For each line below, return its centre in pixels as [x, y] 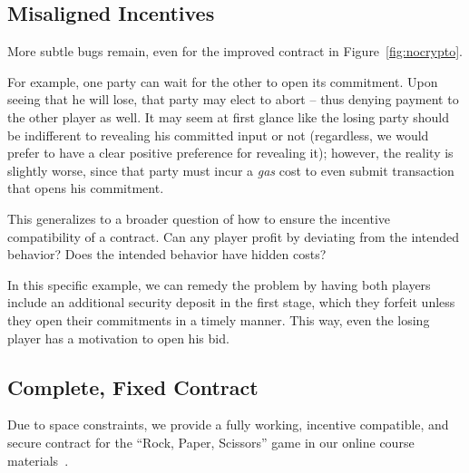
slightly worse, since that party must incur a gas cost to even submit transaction [231, 170]
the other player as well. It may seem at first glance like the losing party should [228, 116]
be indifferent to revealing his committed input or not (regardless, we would [218, 135]
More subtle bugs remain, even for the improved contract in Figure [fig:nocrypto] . [235, 51]
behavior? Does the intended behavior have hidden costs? [167, 254]
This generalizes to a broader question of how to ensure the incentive [199, 218]
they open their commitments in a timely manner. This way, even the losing [219, 319]
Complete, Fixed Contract [133, 386]
